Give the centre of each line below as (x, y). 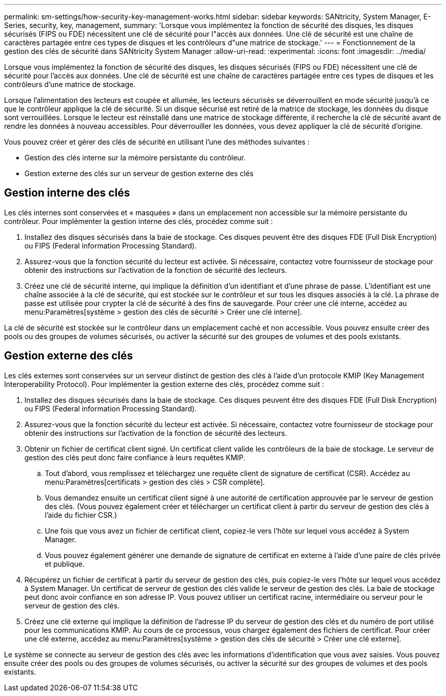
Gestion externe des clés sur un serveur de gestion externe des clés (139, 173)
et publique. (65, 564)
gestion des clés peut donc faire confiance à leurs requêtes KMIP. (135, 457)
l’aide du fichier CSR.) (81, 515)
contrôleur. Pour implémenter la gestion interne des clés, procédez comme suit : (138, 221)
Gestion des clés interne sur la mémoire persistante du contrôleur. (135, 158)
